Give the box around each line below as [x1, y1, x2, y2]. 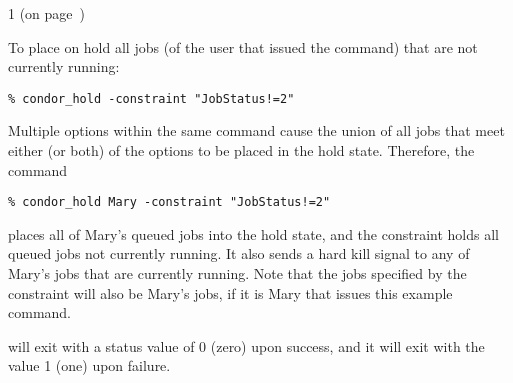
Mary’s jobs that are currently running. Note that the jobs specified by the [8, 263, 467, 284]
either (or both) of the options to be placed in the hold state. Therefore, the [8, 140, 475, 161]
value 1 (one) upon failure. [8, 355, 171, 376]
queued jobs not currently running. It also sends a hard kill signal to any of [8, 243, 470, 264]
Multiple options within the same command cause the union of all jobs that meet [8, 120, 505, 141]
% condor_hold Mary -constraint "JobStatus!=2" [8, 195, 331, 210]
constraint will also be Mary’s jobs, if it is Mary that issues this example [8, 282, 453, 303]
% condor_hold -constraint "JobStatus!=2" [8, 91, 295, 106]
